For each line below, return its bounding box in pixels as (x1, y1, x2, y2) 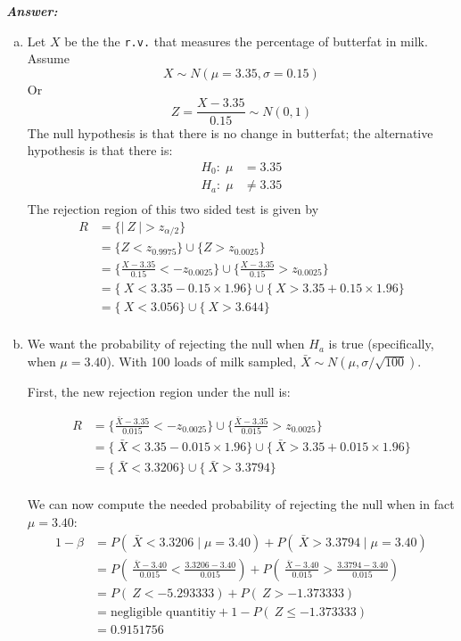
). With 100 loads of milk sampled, (106, 351, 297, 370)
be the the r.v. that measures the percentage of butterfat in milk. (64, 31, 428, 50)
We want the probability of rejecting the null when (27, 334, 305, 353)
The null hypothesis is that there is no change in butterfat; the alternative (27, 123, 433, 142)
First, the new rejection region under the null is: (27, 382, 291, 400)
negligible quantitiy (110, 605, 217, 619)
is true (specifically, (328, 334, 434, 353)
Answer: (6, 2, 58, 20)
